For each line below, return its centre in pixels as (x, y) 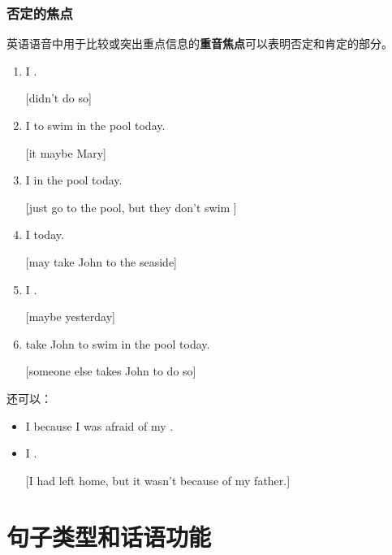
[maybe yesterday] (70, 317)
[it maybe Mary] (66, 152)
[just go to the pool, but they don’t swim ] (131, 207)
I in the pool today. (74, 180)
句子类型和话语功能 (109, 536)
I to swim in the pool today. (95, 125)
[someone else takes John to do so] (111, 371)
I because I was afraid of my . (99, 425)
